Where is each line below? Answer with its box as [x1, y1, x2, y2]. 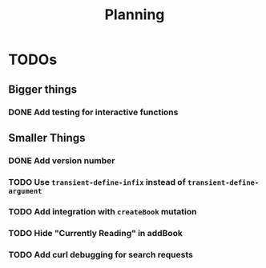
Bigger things [8, 82, 78, 96]
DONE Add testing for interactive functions [8, 106, 179, 118]
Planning [104, 6, 165, 24]
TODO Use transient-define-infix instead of [8, 176, 186, 187]
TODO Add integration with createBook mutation [8, 206, 197, 217]
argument [8, 186, 42, 195]
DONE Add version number [8, 154, 115, 166]
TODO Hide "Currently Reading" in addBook [8, 227, 183, 238]
